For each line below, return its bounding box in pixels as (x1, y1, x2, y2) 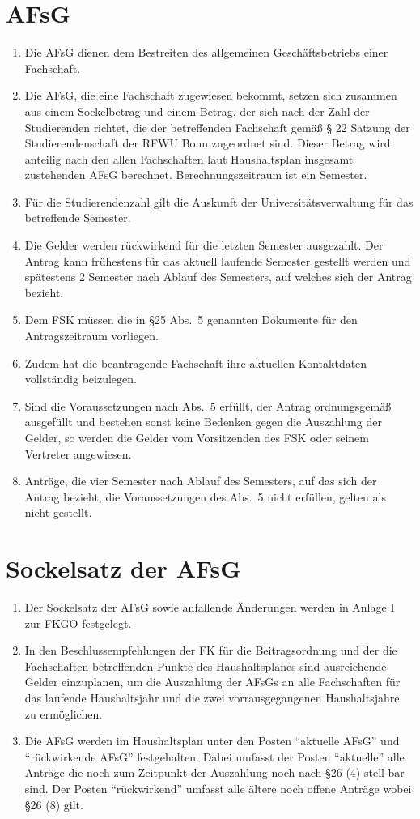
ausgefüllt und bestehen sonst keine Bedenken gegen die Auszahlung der (24, 413, 383, 430)
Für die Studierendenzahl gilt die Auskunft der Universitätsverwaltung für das (24, 193, 414, 210)
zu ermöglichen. (24, 705, 103, 722)
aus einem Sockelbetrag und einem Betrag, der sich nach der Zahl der (24, 102, 370, 119)
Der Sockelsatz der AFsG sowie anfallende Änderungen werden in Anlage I (24, 599, 395, 616)
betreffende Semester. (24, 209, 131, 226)
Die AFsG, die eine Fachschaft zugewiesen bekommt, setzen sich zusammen (24, 87, 397, 104)
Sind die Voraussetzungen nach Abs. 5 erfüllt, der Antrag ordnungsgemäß (24, 397, 392, 414)
